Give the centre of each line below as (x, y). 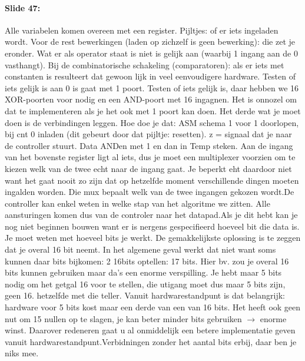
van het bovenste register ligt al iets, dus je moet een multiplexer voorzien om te (150, 157)
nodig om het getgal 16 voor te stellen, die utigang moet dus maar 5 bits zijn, (145, 284)
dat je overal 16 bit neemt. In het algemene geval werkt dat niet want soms (140, 249)
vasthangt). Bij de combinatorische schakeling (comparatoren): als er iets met (145, 64)
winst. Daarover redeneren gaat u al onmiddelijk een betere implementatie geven (150, 330)
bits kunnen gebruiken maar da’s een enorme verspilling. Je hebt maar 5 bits (143, 272)
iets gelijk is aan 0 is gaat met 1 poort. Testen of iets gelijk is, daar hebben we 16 (152, 87)
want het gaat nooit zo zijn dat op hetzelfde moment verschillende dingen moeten (152, 180)
